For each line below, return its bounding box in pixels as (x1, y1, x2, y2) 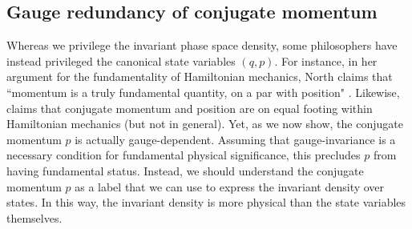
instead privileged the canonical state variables (6, 52, 236, 69)
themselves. (6, 209, 63, 226)
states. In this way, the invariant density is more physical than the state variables (6, 194, 406, 211)
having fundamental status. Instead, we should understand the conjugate (6, 162, 364, 179)
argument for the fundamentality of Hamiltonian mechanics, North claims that (6, 68, 393, 85)
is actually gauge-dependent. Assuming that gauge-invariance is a (75, 131, 396, 147)
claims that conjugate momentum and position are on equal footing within (6, 99, 373, 116)
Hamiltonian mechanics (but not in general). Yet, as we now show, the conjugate (6, 115, 403, 132)
